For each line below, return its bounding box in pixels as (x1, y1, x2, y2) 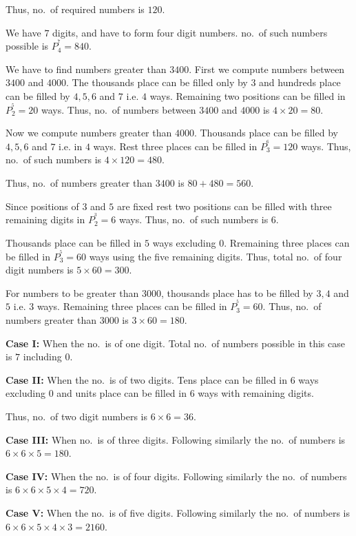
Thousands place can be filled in (6, 235, 142, 249)
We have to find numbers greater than (6, 61, 167, 76)
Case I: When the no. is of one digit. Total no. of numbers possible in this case (6, 336, 345, 350)
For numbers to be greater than (6, 285, 139, 300)
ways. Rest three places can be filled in (93, 138, 258, 153)
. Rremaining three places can (224, 235, 350, 249)
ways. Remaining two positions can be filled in (149, 89, 346, 103)
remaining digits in (6, 212, 85, 227)
